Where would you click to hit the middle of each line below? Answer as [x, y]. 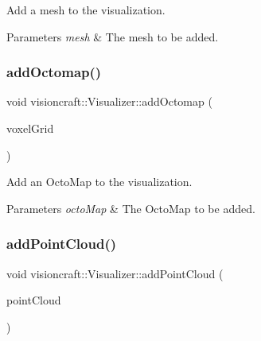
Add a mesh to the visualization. [86, 10]
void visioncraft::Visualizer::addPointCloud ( [115, 273]
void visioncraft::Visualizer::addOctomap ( [109, 101]
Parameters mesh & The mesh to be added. [113, 36]
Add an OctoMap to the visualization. [99, 182]
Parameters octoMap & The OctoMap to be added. [131, 208]
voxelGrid [30, 128]
